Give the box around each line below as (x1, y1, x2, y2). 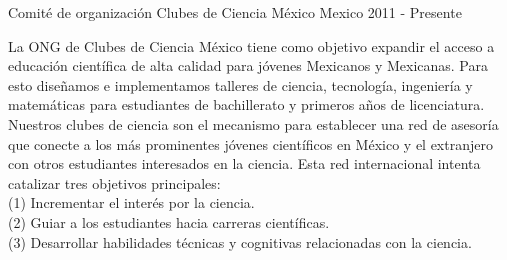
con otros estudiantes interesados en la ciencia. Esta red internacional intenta (8, 153, 481, 174)
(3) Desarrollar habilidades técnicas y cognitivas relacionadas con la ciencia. (8, 231, 472, 252)
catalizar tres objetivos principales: (8, 172, 221, 193)
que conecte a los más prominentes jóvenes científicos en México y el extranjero (8, 133, 493, 154)
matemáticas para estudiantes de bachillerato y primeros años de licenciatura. (8, 94, 485, 115)
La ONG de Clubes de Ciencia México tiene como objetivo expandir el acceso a (8, 35, 495, 56)
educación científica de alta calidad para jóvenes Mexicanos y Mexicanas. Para (8, 55, 488, 76)
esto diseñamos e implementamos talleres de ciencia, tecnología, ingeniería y (8, 74, 473, 95)
